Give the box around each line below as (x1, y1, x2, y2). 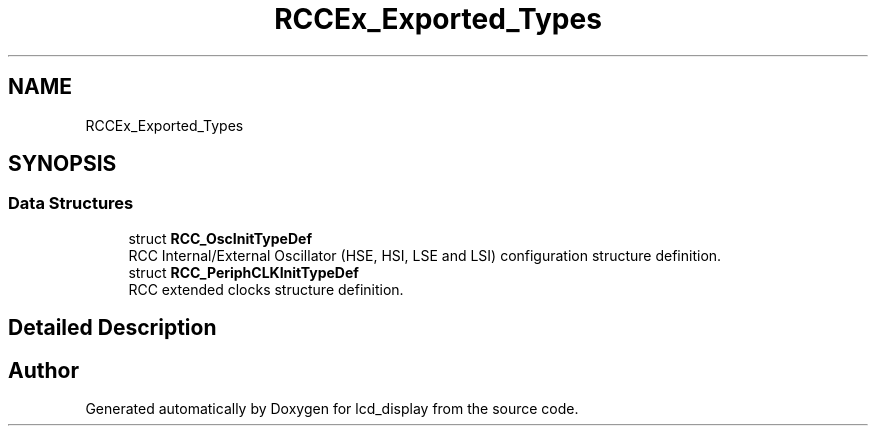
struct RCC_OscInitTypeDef (128, 229, 312, 247)
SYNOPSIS (8, 151, 117, 177)
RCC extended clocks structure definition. (128, 280, 404, 298)
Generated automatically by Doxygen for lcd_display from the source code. (85, 400, 579, 418)
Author (8, 357, 79, 383)
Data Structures (8, 193, 134, 214)
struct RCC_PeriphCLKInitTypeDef (128, 263, 359, 281)
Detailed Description (8, 315, 217, 341)
